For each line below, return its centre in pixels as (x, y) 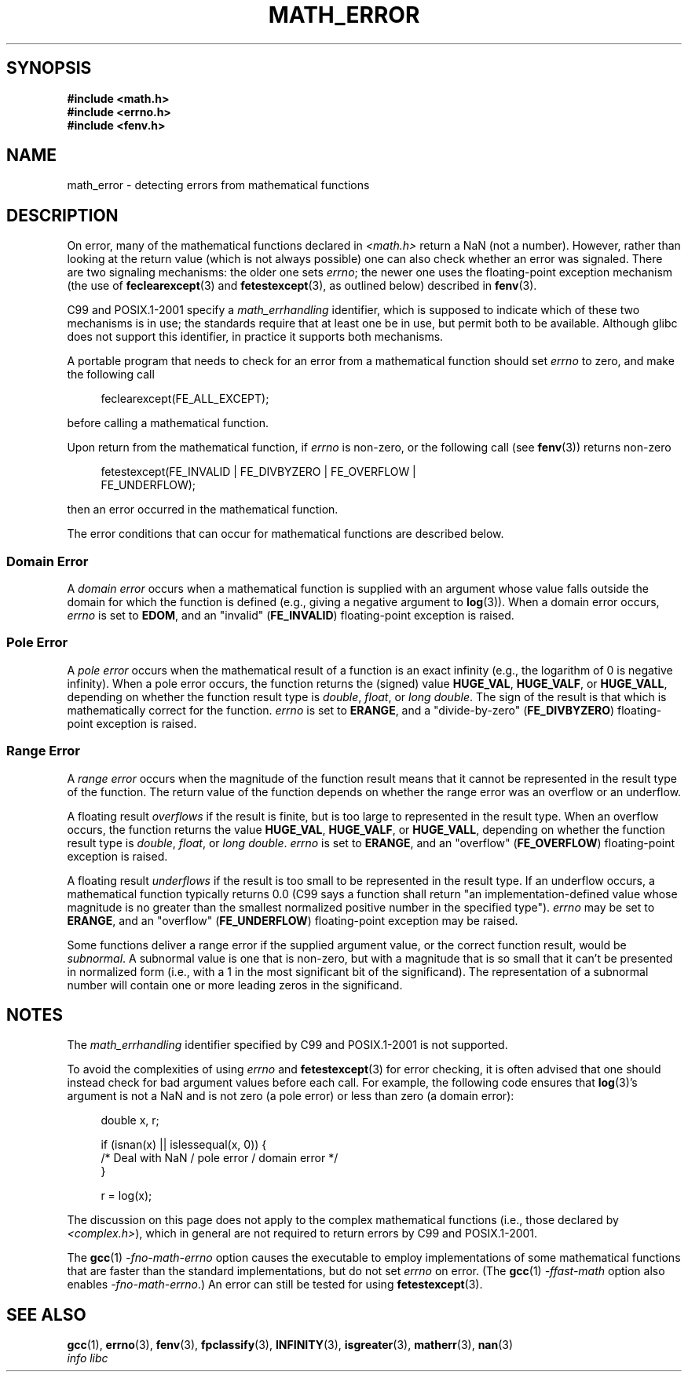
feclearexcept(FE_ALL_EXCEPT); (185, 399)
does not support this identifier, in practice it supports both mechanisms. (255, 337)
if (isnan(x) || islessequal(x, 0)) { (184, 1145)
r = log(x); (126, 1196)
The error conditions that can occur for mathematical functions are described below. (285, 534)
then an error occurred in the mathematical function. (203, 510)
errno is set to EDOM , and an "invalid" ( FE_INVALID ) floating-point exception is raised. (291, 616)
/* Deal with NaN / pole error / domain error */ (220, 1158)
